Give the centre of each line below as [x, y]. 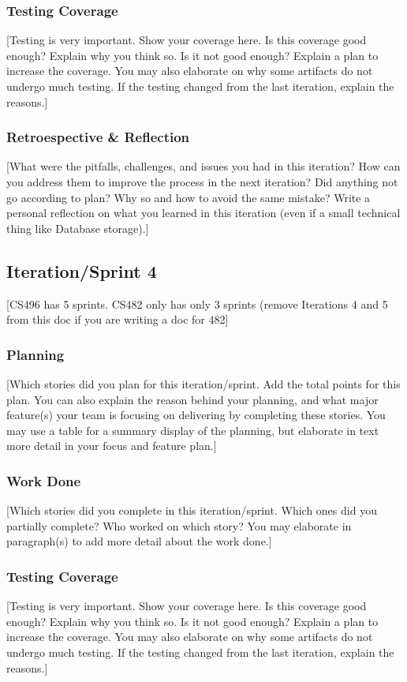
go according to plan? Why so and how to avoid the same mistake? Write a [189, 197]
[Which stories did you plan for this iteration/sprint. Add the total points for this [203, 383]
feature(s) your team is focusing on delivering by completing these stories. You [196, 415]
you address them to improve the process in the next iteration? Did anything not [202, 182]
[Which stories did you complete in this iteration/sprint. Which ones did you [192, 510]
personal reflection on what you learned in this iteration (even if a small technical [203, 213]
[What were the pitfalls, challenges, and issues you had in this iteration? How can [203, 166]
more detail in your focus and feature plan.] [112, 446]
